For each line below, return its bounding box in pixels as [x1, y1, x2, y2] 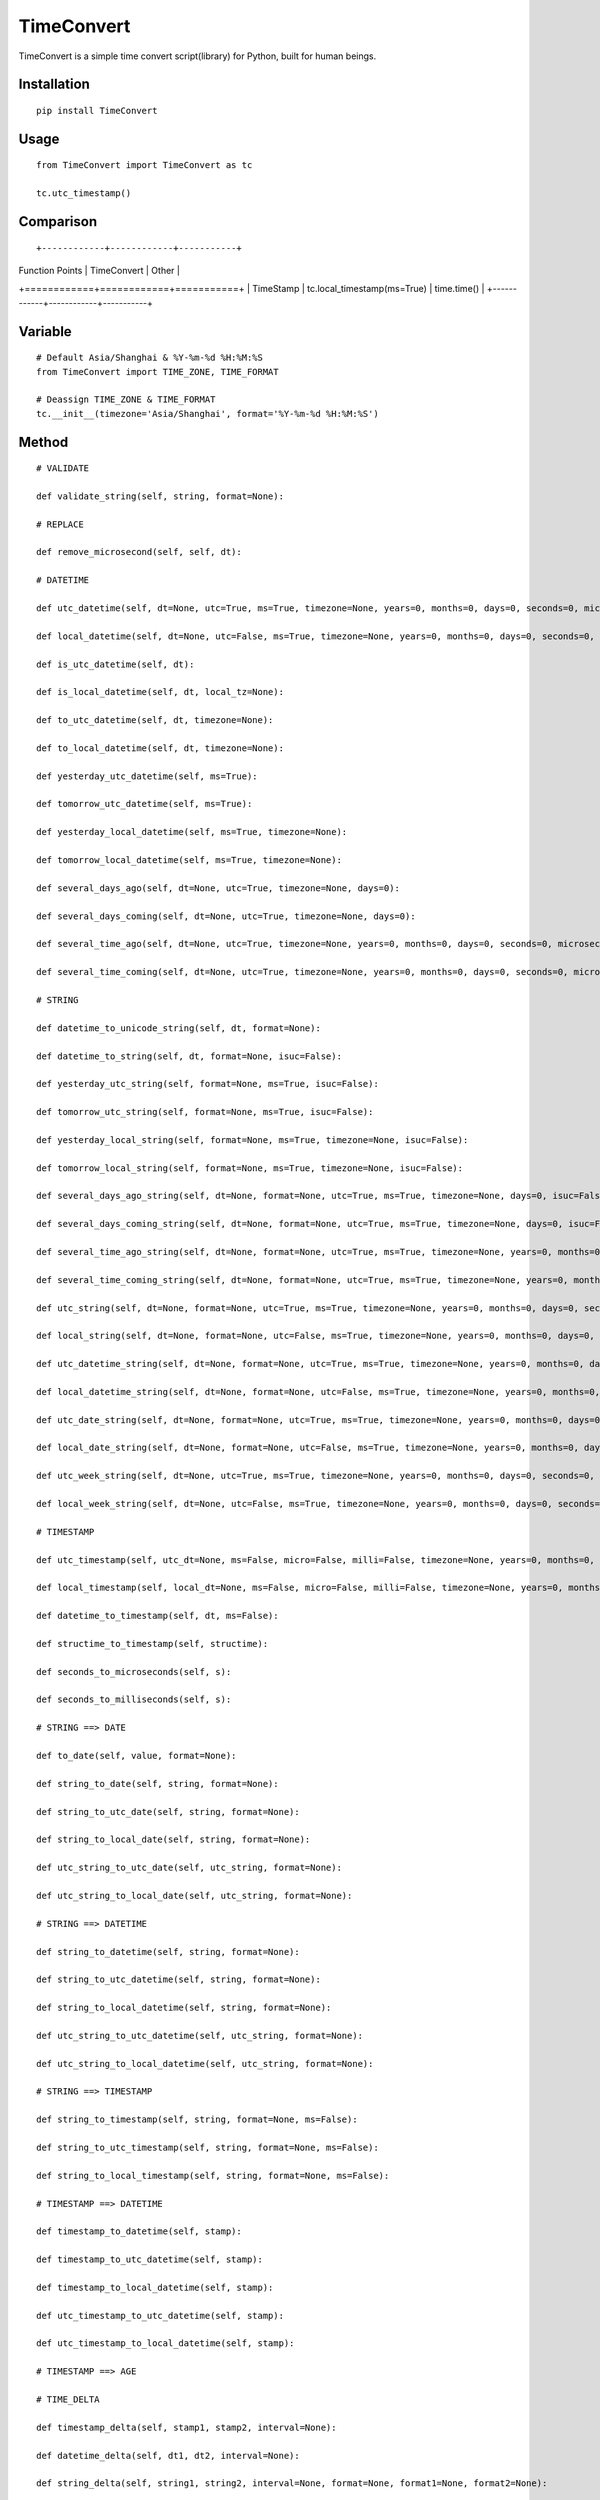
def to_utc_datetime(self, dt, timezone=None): [36, 715, 274, 726]
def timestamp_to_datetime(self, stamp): [36, 2226, 242, 2237]
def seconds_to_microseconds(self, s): [36, 1666, 232, 1677]
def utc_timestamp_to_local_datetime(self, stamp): [36, 2338, 295, 2349]
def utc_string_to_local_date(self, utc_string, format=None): [36, 1890, 353, 1901]
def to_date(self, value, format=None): [36, 1750, 237, 1762]
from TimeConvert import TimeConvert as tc [36, 160, 253, 171]
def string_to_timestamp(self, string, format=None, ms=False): [36, 2114, 359, 2125]
